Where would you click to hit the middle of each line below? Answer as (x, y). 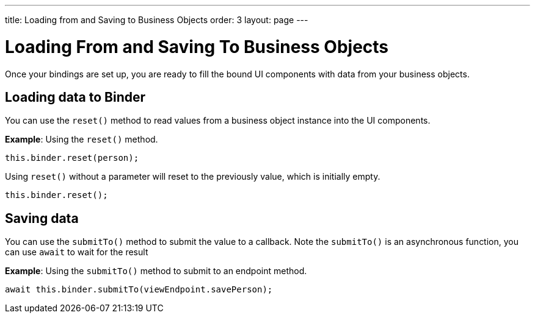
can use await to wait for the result (77, 252)
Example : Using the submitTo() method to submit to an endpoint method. (156, 271)
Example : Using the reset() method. (82, 140)
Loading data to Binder (75, 97)
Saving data (42, 218)
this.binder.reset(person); (72, 158)
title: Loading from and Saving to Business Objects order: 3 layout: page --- (157, 20)
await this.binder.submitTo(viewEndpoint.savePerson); (139, 290)
